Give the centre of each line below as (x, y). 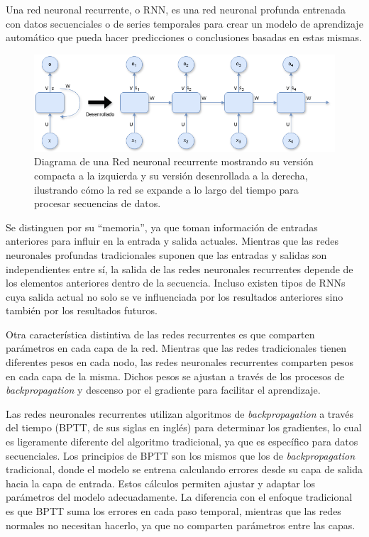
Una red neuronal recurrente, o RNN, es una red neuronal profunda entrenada (176, 9)
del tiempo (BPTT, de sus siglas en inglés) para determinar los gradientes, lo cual (184, 427)
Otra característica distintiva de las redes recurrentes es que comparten (160, 334)
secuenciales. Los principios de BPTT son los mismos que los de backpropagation (180, 455)
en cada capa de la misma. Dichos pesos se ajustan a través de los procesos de (175, 376)
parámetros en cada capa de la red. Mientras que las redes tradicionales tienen (176, 348)
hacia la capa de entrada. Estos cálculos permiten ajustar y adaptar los (160, 483)
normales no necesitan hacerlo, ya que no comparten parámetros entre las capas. (181, 525)
